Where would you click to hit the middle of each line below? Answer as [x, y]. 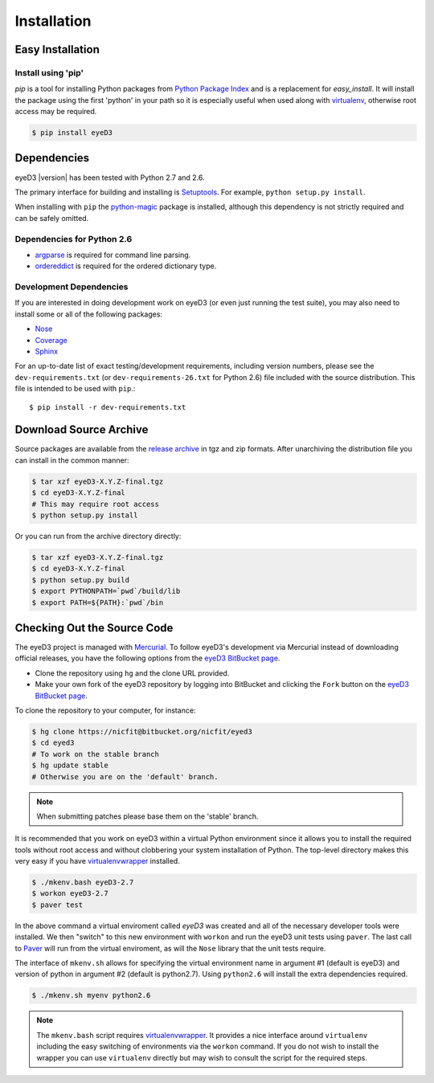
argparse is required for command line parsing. [113, 255]
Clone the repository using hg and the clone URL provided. [132, 673]
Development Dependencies [72, 287]
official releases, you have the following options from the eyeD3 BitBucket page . [147, 658]
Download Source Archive [82, 430]
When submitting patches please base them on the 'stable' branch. [147, 816]
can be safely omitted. [52, 218]
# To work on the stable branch [96, 754]
